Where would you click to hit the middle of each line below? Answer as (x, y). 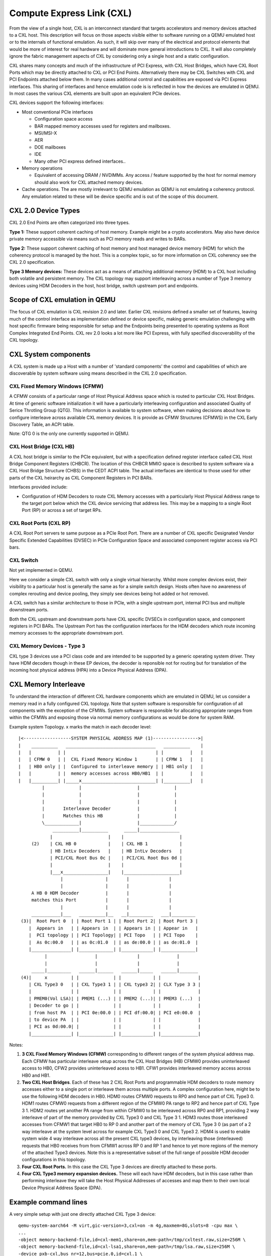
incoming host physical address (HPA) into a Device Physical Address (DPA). (88, 670)
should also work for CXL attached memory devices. (89, 182)
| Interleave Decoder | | (109, 809)
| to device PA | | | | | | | (114, 1019)
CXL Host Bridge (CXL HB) (42, 447)
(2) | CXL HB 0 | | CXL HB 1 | (107, 844)
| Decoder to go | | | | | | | (114, 1006)
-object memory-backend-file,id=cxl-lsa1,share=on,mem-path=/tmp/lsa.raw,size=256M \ (127, 1247)
